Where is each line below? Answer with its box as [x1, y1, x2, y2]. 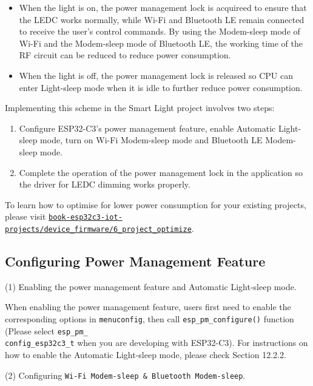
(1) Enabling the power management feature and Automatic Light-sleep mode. [5, 280, 297, 293]
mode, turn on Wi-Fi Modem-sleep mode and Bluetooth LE [40, 134, 263, 146]
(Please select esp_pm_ [5, 324, 88, 337]
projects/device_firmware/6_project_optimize [5, 225, 192, 234]
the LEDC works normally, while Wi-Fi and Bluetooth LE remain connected [19, 13, 305, 25]
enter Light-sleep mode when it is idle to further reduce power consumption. [19, 81, 303, 93]
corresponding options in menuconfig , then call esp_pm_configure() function [5, 313, 294, 325]
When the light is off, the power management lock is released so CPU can [19, 69, 294, 81]
